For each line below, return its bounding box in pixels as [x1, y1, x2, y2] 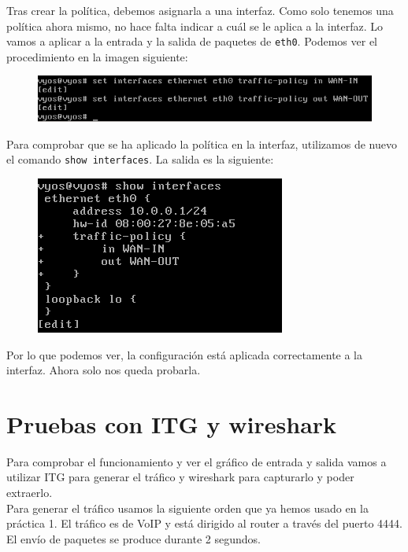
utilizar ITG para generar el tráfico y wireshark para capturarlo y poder [6, 469, 354, 485]
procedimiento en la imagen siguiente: [6, 48, 188, 64]
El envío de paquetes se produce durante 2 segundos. [6, 530, 261, 546]
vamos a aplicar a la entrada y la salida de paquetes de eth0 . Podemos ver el [6, 33, 377, 50]
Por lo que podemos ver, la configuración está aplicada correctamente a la [6, 346, 363, 362]
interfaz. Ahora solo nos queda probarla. [6, 362, 201, 378]
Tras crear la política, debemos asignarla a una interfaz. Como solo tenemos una [6, 2, 394, 18]
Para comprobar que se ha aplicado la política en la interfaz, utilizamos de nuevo [6, 135, 397, 152]
